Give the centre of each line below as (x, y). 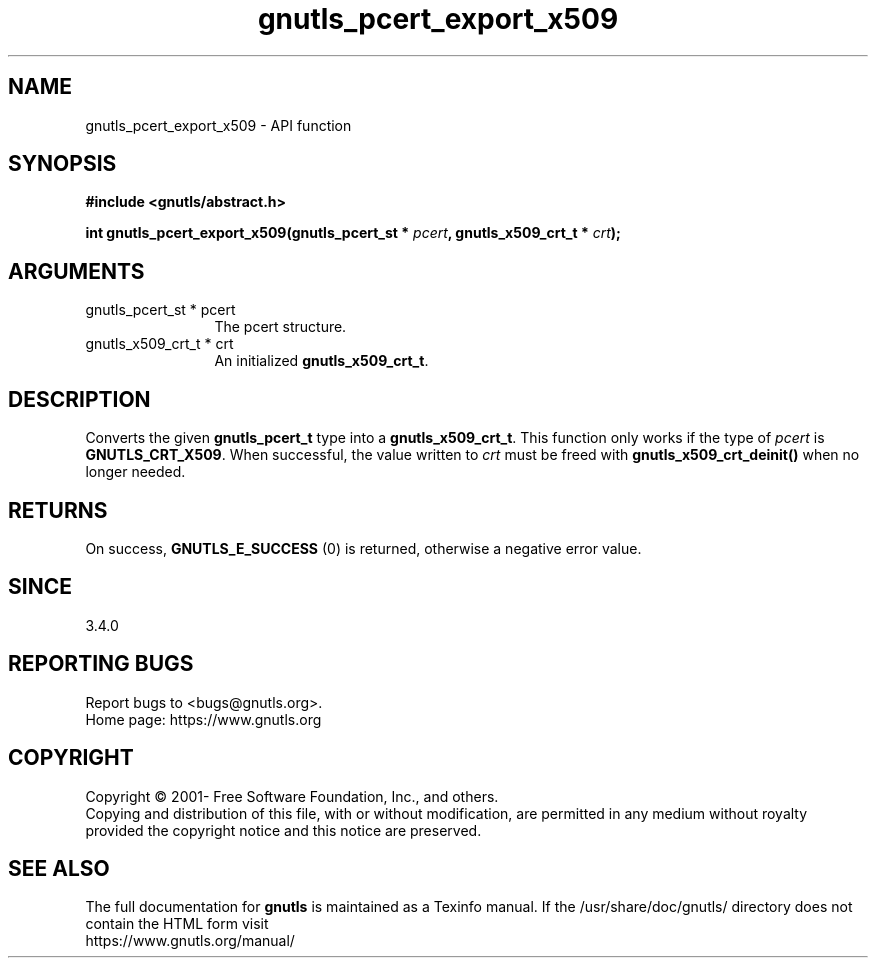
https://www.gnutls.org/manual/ (190, 941)
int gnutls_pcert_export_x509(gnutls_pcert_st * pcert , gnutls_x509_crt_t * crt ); (353, 233)
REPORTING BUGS (101, 664)
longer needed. (135, 472)
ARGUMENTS (76, 271)
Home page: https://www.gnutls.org (203, 719)
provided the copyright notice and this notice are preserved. (283, 830)
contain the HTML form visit (177, 924)
